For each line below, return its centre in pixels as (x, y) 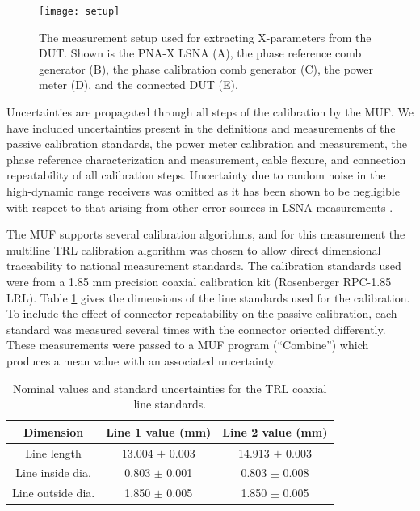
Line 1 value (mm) (159, 431)
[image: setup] (80, 11)
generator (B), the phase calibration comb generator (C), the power (206, 68)
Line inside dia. (53, 473)
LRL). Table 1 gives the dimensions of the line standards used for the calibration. (208, 297)
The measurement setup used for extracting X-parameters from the (205, 37)
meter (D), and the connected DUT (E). (139, 84)
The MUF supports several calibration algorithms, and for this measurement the (206, 234)
